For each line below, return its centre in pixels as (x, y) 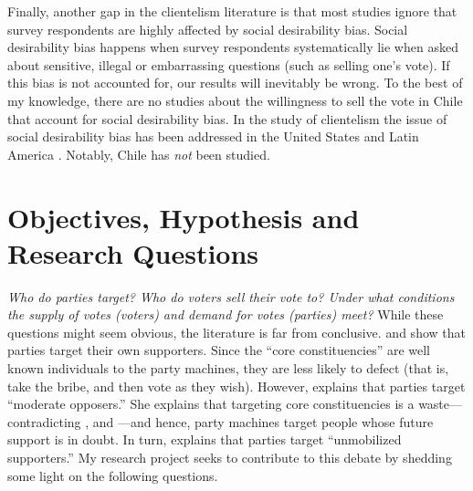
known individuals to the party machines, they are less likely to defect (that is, (228, 368)
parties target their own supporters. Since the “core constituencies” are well (219, 350)
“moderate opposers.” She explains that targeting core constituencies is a (211, 404)
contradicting (44, 421)
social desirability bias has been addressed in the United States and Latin (213, 136)
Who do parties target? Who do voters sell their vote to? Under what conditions (231, 296)
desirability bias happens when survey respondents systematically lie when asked (233, 47)
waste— (441, 404)
